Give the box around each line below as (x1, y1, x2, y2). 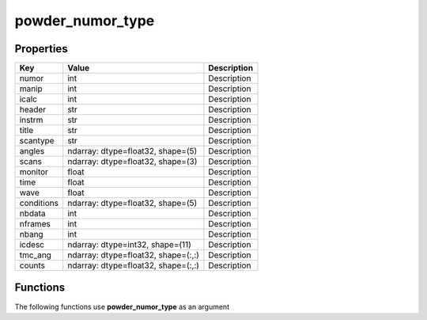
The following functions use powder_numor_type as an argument (14, 302, 229, 311)
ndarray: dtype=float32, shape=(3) (67, 156, 198, 167)
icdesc (19, 239, 45, 250)
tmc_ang (19, 250, 51, 261)
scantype (19, 135, 55, 147)
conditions (19, 198, 59, 209)
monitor (19, 166, 49, 177)
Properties (14, 42, 68, 55)
